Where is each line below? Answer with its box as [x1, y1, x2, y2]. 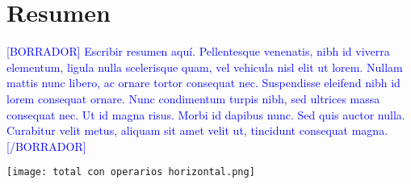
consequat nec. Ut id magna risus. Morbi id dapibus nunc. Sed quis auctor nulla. [6, 106, 405, 123]
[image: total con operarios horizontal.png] [6, 166, 255, 178]
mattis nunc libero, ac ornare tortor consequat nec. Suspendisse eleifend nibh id [6, 74, 401, 91]
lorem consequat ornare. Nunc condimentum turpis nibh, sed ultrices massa [6, 90, 380, 107]
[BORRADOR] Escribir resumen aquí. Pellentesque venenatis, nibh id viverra [6, 43, 390, 60]
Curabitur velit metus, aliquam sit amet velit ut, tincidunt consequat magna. [6, 122, 388, 139]
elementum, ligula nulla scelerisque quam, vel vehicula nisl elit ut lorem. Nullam [6, 58, 403, 75]
